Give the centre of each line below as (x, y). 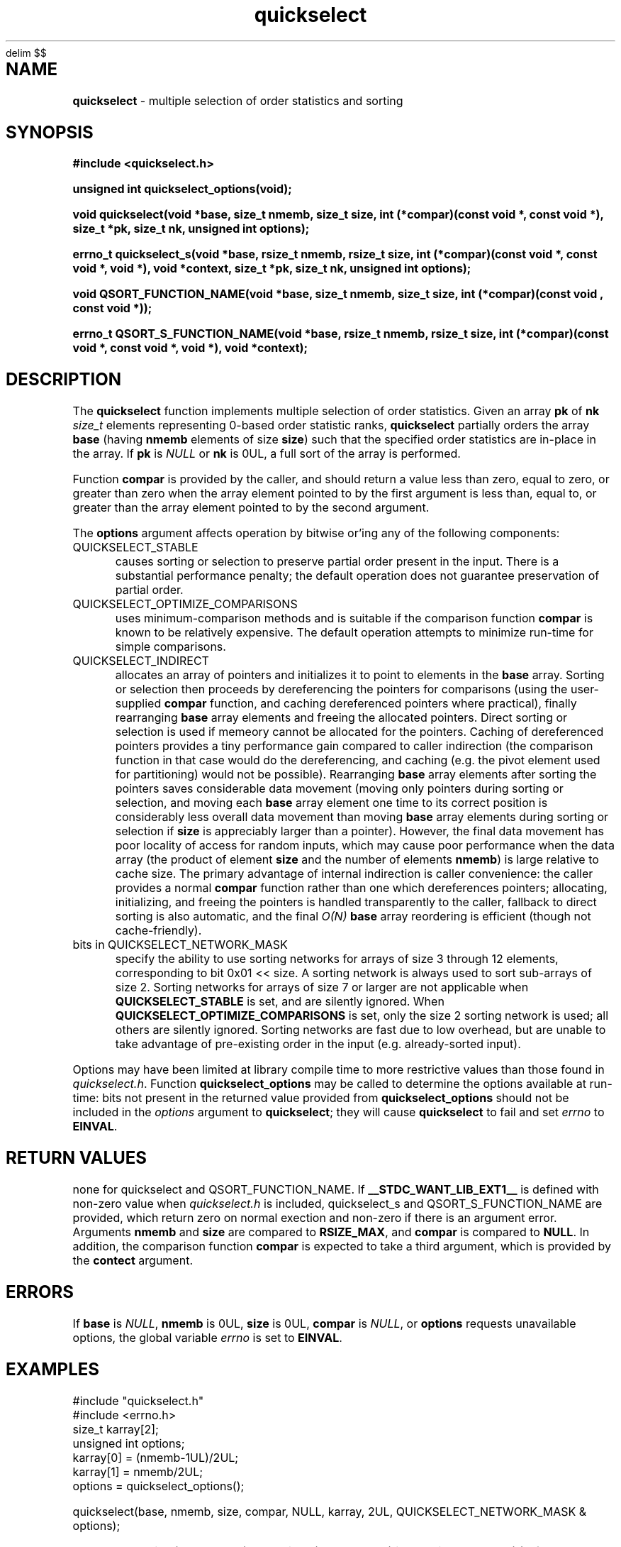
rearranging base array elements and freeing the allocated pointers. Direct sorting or (341, 718)
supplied (138, 704)
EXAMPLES (52, 1369)
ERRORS (40, 1292)
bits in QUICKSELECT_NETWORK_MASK (180, 945)
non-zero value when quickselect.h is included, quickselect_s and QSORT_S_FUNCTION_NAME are (337, 1204)
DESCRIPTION (63, 380)
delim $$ (26, 53)
